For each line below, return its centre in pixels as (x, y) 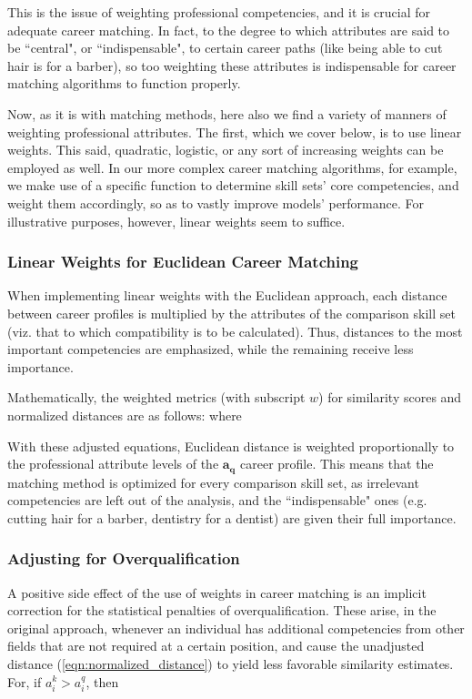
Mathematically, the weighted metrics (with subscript (156, 397)
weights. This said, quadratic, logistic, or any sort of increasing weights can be (226, 150)
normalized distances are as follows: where (125, 415)
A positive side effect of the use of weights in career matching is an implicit (217, 592)
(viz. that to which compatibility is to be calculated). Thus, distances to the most (235, 331)
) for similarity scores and (390, 397)
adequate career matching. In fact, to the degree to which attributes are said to (229, 30)
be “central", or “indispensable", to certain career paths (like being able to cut (225, 48)
